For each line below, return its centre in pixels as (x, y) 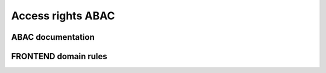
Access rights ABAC (63, 16)
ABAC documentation (53, 37)
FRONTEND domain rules (59, 56)
